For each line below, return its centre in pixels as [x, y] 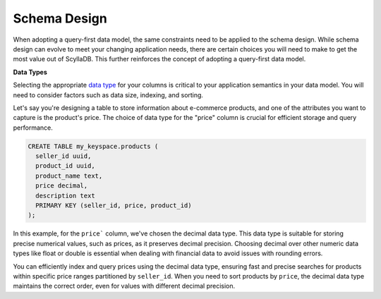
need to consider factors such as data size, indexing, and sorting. [108, 94]
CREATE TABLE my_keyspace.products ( [93, 146]
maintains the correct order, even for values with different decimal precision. [124, 286]
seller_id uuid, [64, 156]
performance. [33, 128]
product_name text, [69, 176]
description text [65, 195]
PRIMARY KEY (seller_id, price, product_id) [114, 206]
